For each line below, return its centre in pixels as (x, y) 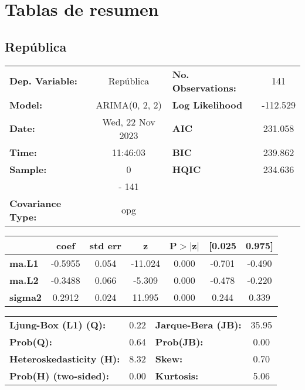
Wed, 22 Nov (129, 121)
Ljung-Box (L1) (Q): (58, 324)
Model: (26, 104)
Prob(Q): (31, 341)
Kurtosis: (177, 375)
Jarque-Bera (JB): (198, 324)
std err (106, 245)
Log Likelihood (207, 104)
